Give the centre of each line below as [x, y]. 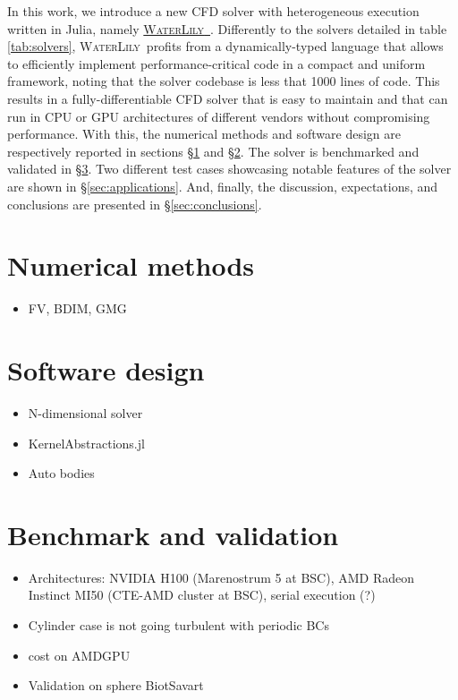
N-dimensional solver [85, 412]
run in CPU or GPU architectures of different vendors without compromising [219, 116]
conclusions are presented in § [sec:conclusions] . [135, 204]
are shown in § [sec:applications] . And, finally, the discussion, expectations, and [223, 186]
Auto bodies [61, 473]
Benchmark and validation [173, 534]
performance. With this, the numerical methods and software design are [204, 134]
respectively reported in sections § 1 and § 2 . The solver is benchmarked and [213, 151]
